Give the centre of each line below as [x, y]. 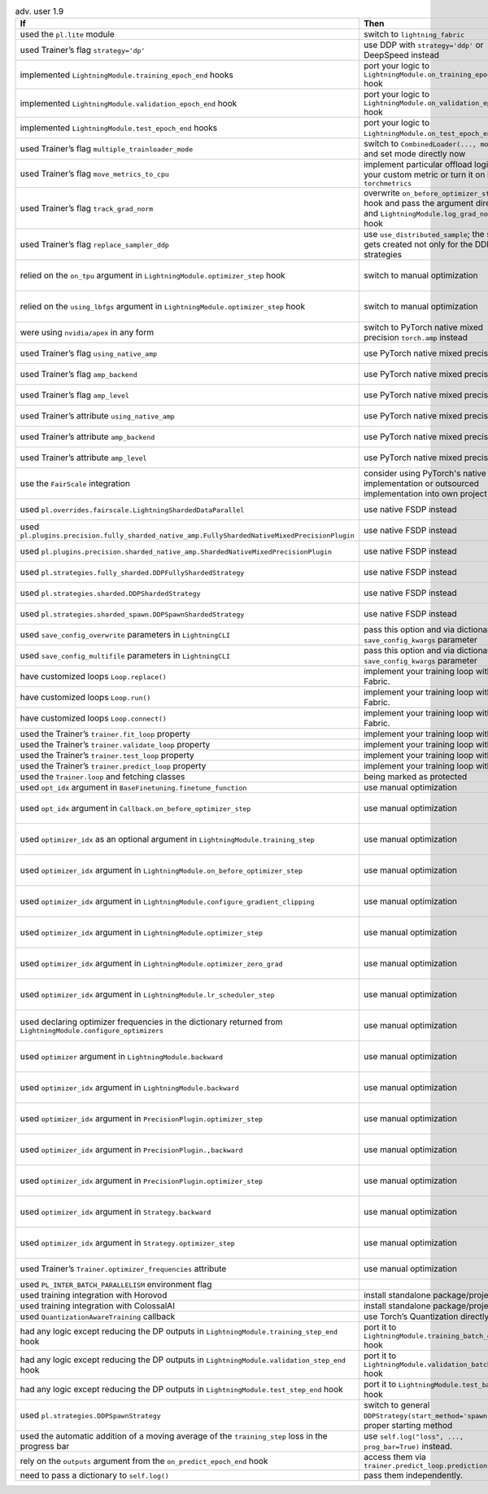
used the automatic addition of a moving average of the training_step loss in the [174, 1436]
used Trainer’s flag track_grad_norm [87, 208]
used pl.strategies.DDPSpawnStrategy [91, 1415]
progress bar [45, 1447]
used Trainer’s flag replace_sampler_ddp [95, 244]
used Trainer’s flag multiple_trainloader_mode [107, 149]
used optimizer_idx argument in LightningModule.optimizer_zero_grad [151, 963]
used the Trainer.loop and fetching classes [102, 777]
